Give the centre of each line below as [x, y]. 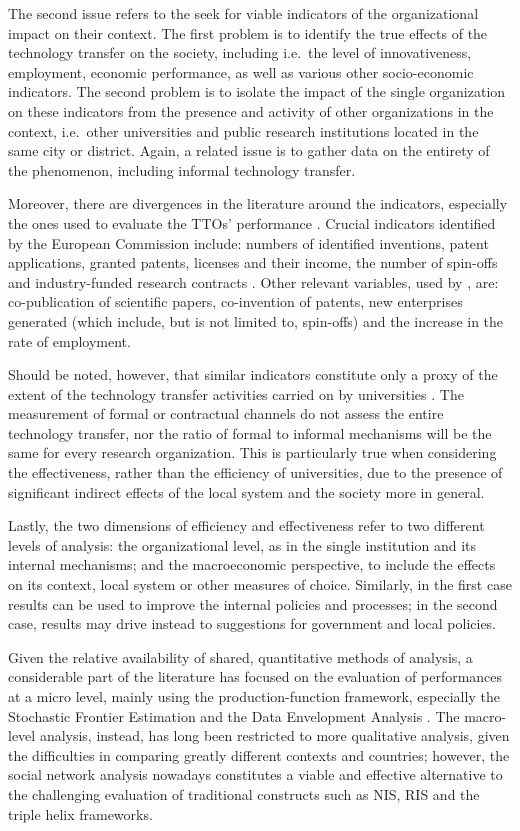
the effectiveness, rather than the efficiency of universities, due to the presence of [255, 472]
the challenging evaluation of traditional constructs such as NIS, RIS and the [244, 793]
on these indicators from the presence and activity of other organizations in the [251, 110]
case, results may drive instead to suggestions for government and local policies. [252, 623]
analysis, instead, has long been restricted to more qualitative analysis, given [274, 735]
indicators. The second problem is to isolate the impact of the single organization [257, 91]
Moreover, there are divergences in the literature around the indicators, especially [258, 203]
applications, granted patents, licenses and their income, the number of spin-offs [253, 262]
